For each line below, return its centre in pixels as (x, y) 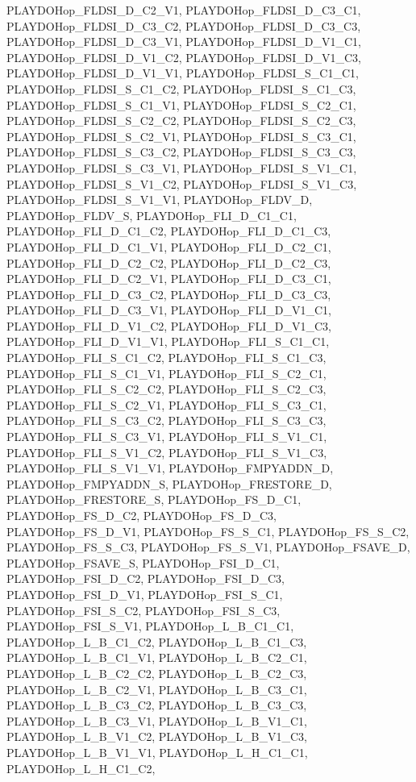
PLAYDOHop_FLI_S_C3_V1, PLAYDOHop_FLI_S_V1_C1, (167, 437)
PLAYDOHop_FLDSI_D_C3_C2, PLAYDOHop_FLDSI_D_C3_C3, (184, 25)
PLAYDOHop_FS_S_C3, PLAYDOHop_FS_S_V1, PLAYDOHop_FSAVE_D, (208, 547)
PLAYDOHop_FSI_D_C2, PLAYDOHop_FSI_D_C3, (146, 578)
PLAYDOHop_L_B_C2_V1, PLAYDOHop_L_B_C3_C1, (157, 689)
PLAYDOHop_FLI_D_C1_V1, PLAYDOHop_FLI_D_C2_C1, (169, 246)
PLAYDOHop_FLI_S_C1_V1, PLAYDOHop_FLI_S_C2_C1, (166, 373)
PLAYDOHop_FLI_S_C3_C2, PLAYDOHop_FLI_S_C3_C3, (166, 420)
